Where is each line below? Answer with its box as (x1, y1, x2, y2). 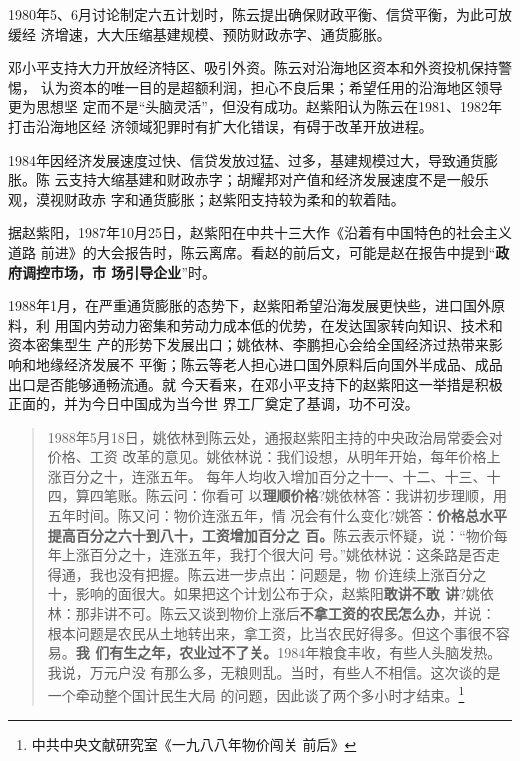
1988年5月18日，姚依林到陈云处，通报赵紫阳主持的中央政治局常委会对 (47, 426, 503, 447)
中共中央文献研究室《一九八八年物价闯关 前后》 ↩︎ (31, 733, 357, 754)
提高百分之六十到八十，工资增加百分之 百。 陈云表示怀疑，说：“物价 (47, 524, 494, 545)
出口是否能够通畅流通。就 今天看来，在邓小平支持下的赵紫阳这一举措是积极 (8, 373, 503, 394)
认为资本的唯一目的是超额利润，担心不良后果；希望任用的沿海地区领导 (40, 76, 503, 97)
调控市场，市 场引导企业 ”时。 (21, 261, 216, 282)
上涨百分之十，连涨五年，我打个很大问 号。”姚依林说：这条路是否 (61, 544, 487, 565)
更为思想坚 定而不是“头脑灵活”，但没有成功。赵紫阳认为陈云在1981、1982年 (8, 96, 502, 117)
